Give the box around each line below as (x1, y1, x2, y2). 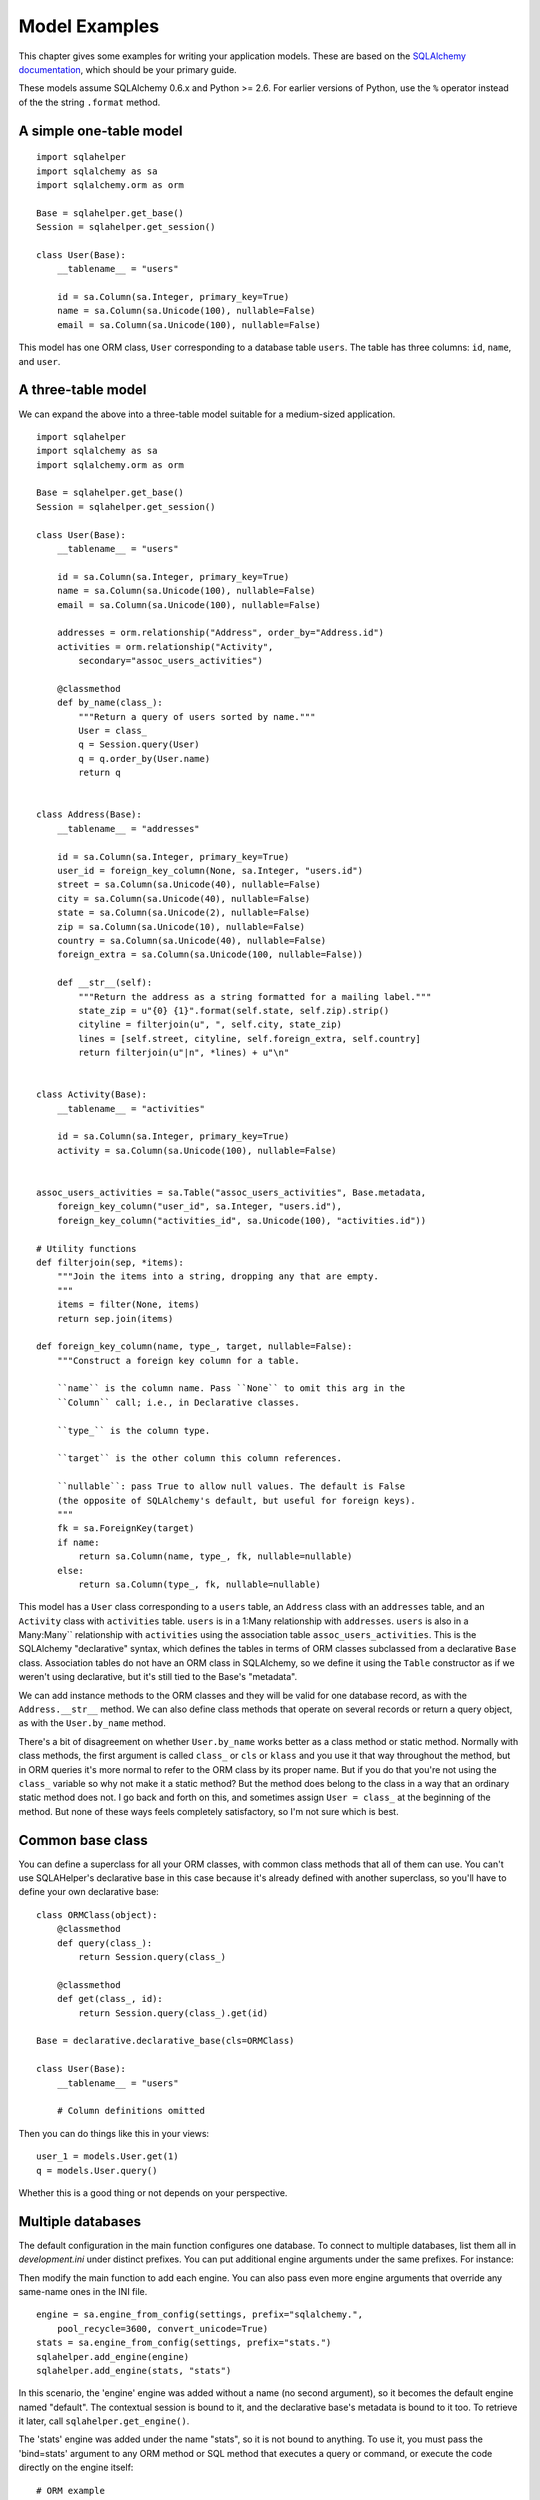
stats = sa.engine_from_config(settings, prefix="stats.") (36, 2337, 332, 2349)
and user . (18, 355, 61, 367)
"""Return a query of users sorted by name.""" (78, 711, 316, 722)
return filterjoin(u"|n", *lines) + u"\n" (78, 1047, 290, 1059)
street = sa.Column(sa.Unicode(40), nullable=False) (56, 879, 322, 890)
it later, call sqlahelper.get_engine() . (18, 2415, 190, 2427)
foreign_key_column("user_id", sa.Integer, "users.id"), (56, 1201, 342, 1212)
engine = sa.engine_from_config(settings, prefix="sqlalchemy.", (36, 2309, 364, 2320)
